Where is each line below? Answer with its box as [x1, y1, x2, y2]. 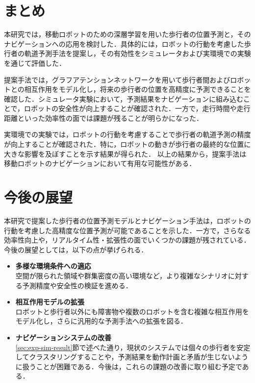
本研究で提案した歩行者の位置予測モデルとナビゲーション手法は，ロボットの [4, 215, 251, 225]
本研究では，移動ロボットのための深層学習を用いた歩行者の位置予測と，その [4, 29, 251, 39]
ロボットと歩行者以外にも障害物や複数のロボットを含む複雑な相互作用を [15, 306, 249, 316]
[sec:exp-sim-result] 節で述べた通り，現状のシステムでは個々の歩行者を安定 [15, 342, 251, 352]
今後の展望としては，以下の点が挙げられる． [4, 244, 148, 254]
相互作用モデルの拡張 [15, 297, 84, 307]
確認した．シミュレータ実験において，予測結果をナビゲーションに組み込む [4, 93, 244, 104]
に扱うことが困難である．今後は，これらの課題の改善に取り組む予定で [15, 361, 242, 371]
